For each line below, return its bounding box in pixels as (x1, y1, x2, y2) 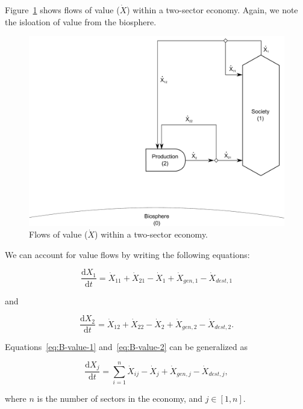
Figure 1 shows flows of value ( (5, 4, 120, 16)
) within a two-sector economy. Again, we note (127, 4, 298, 16)
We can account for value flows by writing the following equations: (5, 248, 250, 260)
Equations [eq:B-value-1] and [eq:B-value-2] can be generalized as (5, 340, 248, 353)
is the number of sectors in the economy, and (37, 392, 203, 405)
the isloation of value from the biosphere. (5, 15, 157, 28)
